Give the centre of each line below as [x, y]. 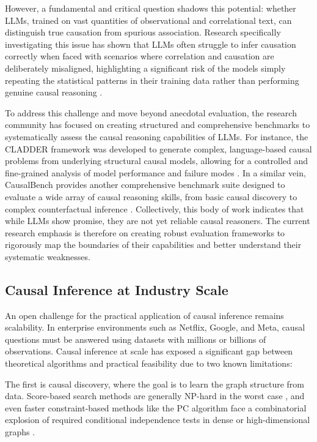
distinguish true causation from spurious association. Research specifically [143, 32]
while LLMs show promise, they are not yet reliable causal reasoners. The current [158, 221]
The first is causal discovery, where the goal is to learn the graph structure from [155, 384]
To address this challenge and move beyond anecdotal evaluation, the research [151, 112]
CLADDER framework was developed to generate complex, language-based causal [158, 148]
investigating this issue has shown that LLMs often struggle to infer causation [151, 44]
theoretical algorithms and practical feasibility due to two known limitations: [149, 363]
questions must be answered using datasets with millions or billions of [136, 339]
